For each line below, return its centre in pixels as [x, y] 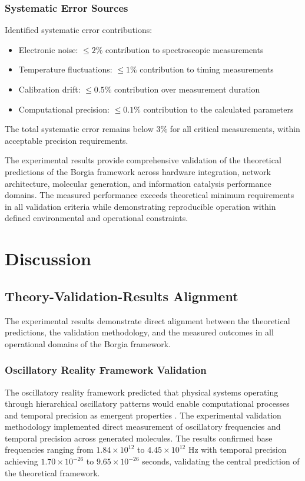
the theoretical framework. [52, 472]
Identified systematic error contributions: [79, 30]
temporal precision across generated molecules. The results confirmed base [139, 438]
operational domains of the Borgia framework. [88, 343]
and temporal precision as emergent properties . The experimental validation [143, 415]
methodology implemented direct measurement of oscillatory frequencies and [143, 426]
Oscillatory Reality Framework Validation [106, 370]
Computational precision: [64, 109]
